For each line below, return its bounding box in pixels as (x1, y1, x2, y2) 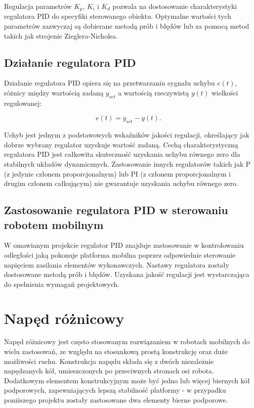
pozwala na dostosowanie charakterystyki (112, 1, 237, 11)
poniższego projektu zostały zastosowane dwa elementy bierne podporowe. (4, 395, 228, 405)
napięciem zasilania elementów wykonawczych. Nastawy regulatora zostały (4, 259, 229, 270)
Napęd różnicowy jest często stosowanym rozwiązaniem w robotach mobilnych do (4, 336, 250, 347)
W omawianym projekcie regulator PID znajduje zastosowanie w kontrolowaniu (4, 240, 244, 250)
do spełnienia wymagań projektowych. (4, 278, 120, 289)
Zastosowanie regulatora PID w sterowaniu (4, 202, 228, 218)
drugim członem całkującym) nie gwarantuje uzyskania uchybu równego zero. (4, 178, 238, 188)
